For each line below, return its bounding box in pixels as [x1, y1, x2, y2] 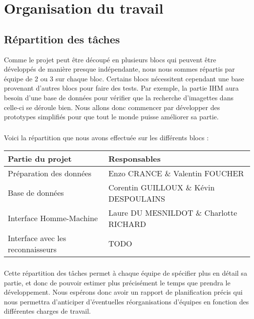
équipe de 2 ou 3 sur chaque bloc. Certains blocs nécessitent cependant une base [4, 73, 244, 83]
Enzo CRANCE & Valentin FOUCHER [108, 167, 244, 179]
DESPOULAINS [108, 192, 165, 204]
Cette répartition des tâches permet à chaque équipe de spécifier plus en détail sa [4, 268, 247, 278]
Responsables [108, 152, 161, 164]
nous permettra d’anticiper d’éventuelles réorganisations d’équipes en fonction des [4, 296, 249, 306]
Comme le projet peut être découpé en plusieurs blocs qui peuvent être [4, 54, 216, 64]
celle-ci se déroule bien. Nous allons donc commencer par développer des [4, 102, 220, 112]
